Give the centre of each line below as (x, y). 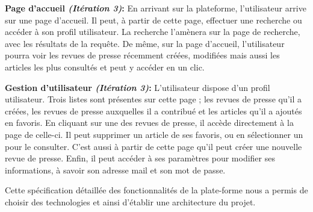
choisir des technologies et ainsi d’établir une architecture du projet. (130, 201)
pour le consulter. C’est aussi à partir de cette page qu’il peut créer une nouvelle (153, 146)
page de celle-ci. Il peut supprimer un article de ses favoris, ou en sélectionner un (154, 134)
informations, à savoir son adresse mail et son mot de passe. (115, 170)
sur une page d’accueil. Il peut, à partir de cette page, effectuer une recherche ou (153, 20)
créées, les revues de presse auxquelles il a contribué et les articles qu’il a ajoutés (153, 111)
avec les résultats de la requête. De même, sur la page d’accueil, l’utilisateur (145, 43)
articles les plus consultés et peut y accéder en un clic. (105, 67)
